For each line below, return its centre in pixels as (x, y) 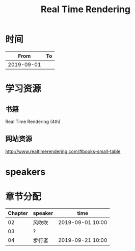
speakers (25, 172)
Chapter (18, 213)
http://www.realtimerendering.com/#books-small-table (63, 151)
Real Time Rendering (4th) (33, 121)
